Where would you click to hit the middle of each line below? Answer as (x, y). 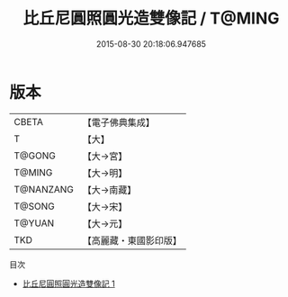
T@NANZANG (44, 189)
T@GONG (35, 156)
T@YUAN (34, 223)
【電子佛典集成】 (119, 122)
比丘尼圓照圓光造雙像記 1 (68, 283)
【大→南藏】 (109, 190)
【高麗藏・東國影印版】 (132, 240)
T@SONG (35, 206)
